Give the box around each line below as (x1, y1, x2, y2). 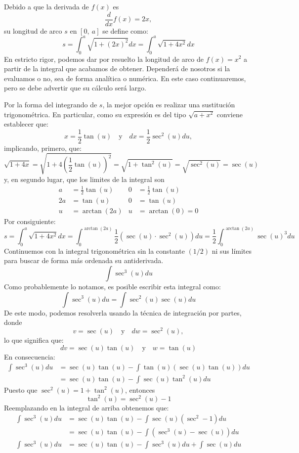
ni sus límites (212, 245, 252, 256)
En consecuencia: (4, 352, 55, 362)
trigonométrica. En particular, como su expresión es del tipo (4, 109, 186, 119)
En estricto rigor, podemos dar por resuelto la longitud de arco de (4, 53, 204, 64)
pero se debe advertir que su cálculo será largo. (4, 83, 146, 93)
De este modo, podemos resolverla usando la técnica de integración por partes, (4, 307, 242, 317)
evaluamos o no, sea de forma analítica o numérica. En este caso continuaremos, (4, 73, 246, 83)
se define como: (102, 25, 148, 36)
